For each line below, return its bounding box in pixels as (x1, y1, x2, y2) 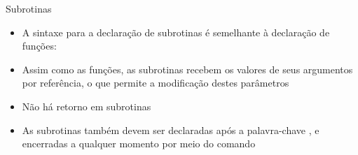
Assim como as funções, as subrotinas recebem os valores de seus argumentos (22, 61, 353, 76)
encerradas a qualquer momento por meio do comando (22, 136, 256, 151)
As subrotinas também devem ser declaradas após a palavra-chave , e (22, 122, 319, 137)
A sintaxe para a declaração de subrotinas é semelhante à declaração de (22, 24, 330, 39)
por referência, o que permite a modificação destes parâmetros (22, 75, 289, 90)
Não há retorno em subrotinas (22, 98, 151, 113)
